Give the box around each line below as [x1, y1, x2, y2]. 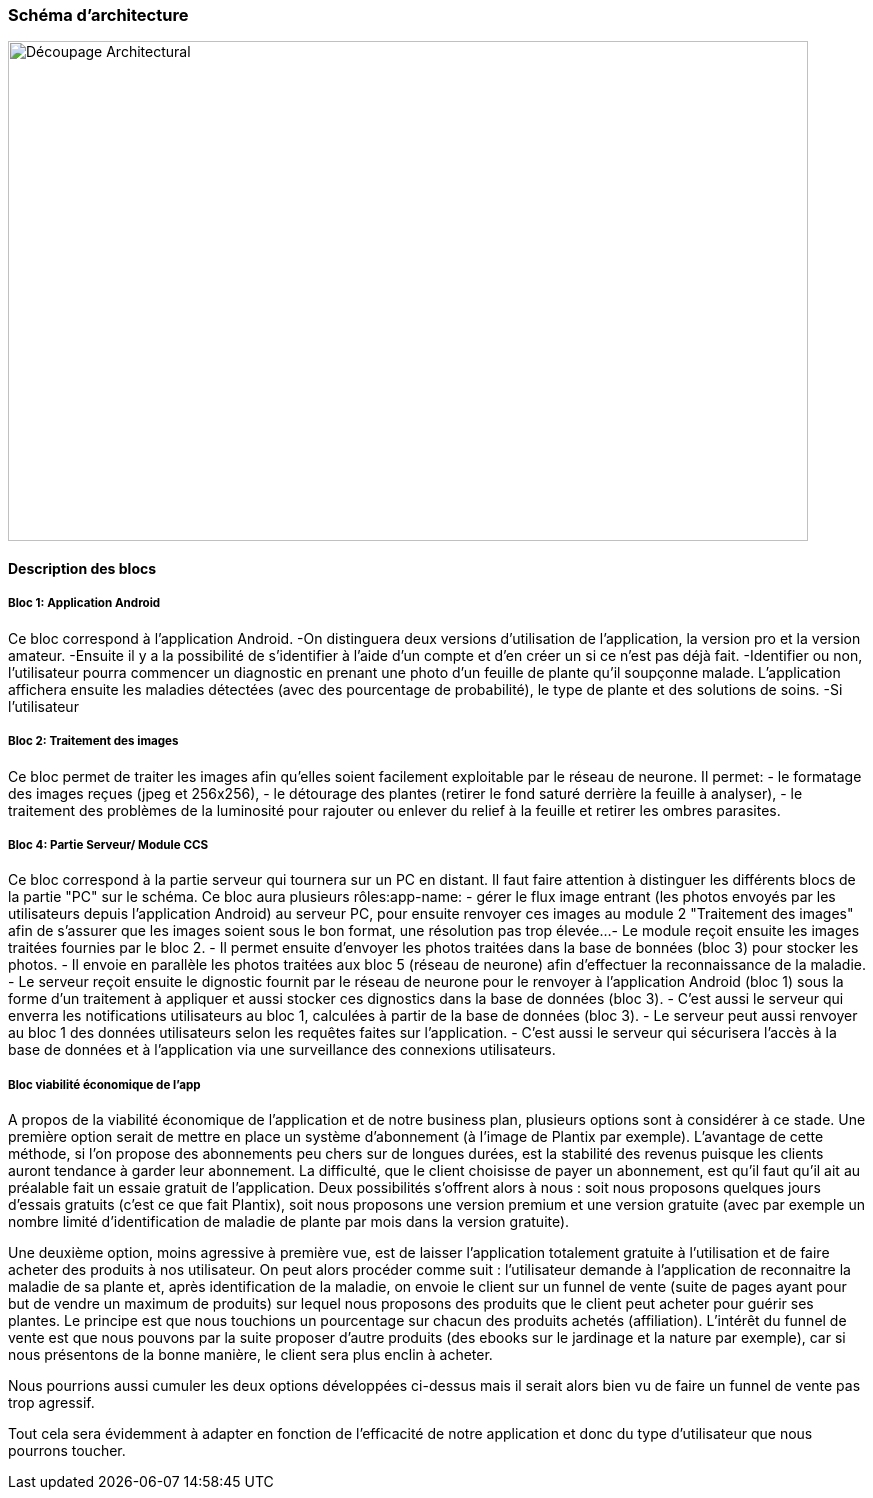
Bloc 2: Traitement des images [8, 734, 179, 749]
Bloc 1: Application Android [8, 596, 161, 611]
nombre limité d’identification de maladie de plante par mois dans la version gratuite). [8, 1213, 570, 1231]
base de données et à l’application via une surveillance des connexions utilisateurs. [8, 1041, 556, 1059]
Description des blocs [8, 559, 157, 577]
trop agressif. [8, 1394, 95, 1412]
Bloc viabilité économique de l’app [8, 1077, 201, 1092]
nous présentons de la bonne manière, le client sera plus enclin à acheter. [8, 1346, 493, 1364]
